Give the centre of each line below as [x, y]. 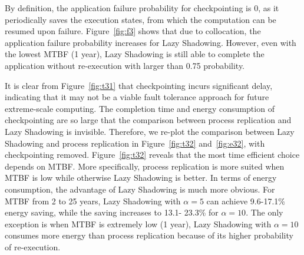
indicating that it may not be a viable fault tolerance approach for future [137, 97]
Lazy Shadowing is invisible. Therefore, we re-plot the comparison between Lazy [150, 131]
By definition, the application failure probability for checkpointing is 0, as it [142, 8]
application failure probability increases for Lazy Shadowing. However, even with [151, 42]
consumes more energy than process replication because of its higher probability [149, 235]
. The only [265, 212]
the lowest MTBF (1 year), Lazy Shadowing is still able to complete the [135, 54]
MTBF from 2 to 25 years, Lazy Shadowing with [93, 201]
